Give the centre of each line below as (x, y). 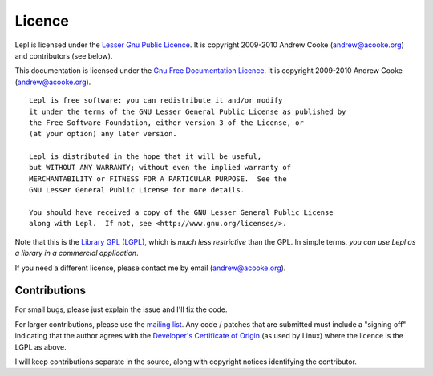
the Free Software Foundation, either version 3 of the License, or (166, 123)
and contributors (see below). (64, 55)
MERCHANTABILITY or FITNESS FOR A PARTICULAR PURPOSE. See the (158, 179)
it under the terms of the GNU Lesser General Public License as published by (188, 111)
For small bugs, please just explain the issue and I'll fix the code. (121, 309)
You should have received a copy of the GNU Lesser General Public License (181, 213)
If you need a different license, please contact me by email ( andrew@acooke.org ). (150, 268)
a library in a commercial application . (77, 253)
